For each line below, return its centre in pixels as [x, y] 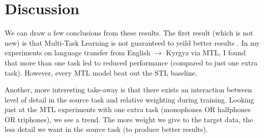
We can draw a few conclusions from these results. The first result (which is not [129, 33]
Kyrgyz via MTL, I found [206, 53]
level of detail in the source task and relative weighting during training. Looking [129, 99]
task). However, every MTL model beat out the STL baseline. [101, 72]
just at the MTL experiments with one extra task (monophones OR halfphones [128, 109]
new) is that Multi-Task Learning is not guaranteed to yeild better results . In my [132, 42]
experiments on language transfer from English [78, 53]
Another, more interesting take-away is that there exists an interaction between [128, 90]
